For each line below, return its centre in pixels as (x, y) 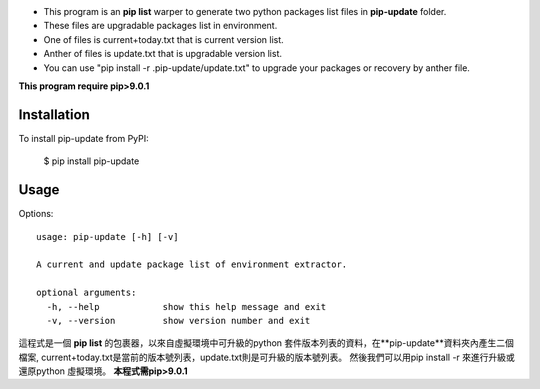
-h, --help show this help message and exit (186, 306)
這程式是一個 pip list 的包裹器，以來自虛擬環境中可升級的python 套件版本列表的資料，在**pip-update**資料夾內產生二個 (266, 343)
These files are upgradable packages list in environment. (160, 26)
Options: (36, 214)
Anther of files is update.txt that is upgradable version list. (162, 54)
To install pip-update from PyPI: (83, 138)
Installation (54, 114)
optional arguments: (86, 293)
